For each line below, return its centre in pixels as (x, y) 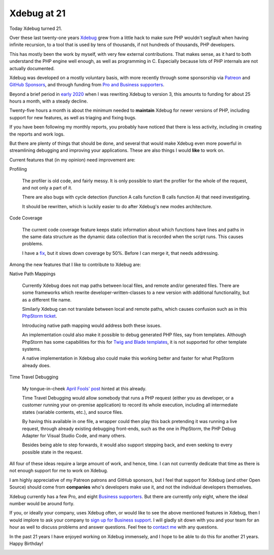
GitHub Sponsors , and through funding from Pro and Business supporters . (87, 85)
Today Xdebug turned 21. (36, 28)
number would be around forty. (42, 504)
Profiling (18, 169)
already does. (36, 365)
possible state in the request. (53, 452)
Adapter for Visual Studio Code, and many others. (74, 435)
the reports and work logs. (37, 134)
